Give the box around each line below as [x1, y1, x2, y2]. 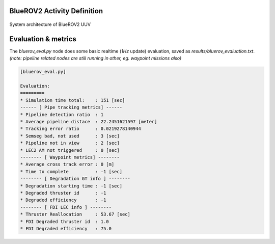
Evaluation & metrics [9, 35, 76, 43]
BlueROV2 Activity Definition [9, 7, 103, 15]
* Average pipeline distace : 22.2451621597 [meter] [20, 119, 157, 125]
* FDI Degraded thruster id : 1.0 [20, 219, 109, 224]
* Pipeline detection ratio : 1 [20, 112, 104, 117]
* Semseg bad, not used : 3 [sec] [20, 133, 120, 139]
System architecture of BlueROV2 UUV [9, 21, 91, 28]
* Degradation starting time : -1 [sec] [20, 183, 122, 188]
